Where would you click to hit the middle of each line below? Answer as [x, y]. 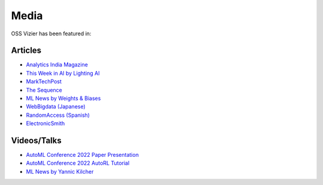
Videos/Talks [36, 140]
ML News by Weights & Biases [63, 98]
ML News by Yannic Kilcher [60, 171]
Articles [26, 51]
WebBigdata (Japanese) [56, 107]
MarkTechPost [44, 81]
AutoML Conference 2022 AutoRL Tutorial [78, 163]
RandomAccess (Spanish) [58, 115]
